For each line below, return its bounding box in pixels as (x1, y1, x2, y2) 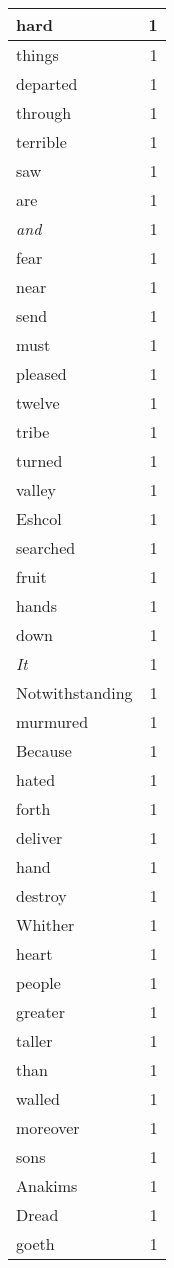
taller (16, 1029, 53, 1052)
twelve (16, 391, 60, 414)
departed (16, 72, 78, 95)
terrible (16, 130, 67, 153)
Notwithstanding (16, 681, 133, 704)
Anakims (16, 1174, 78, 1197)
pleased (16, 362, 67, 385)
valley (16, 478, 57, 501)
